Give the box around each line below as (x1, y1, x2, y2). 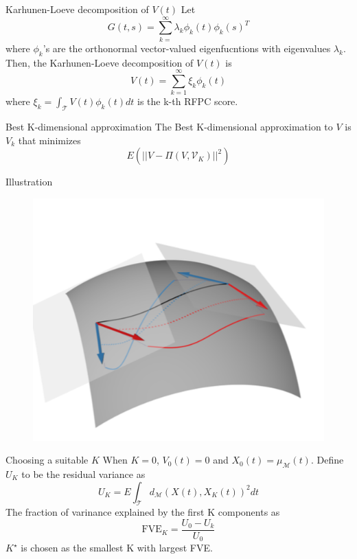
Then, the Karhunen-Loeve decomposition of (5, 55, 194, 69)
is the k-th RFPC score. (137, 94, 238, 109)
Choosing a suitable (5, 453, 89, 467)
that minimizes (18, 133, 81, 147)
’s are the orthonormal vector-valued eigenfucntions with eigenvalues (43, 41, 331, 55)
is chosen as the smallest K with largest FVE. (21, 540, 213, 555)
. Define (310, 453, 344, 467)
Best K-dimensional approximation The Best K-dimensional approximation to (5, 119, 333, 134)
